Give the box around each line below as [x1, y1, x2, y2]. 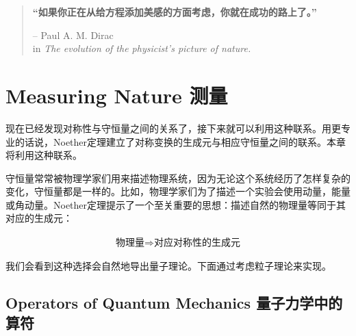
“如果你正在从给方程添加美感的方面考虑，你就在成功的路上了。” [32, 5, 317, 18]
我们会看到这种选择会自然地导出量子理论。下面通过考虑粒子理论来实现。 [5, 259, 331, 273]
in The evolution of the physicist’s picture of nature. [32, 41, 251, 55]
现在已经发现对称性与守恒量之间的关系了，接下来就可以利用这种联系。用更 [5, 120, 341, 135]
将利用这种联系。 [5, 148, 82, 162]
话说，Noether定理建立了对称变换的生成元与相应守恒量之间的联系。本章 [24, 134, 346, 148]
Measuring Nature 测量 [5, 81, 228, 109]
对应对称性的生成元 [153, 238, 240, 248]
